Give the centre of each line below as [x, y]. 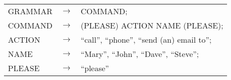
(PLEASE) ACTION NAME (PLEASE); [152, 25]
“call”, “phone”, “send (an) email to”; [146, 40]
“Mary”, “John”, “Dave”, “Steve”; [140, 54]
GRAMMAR [30, 11]
